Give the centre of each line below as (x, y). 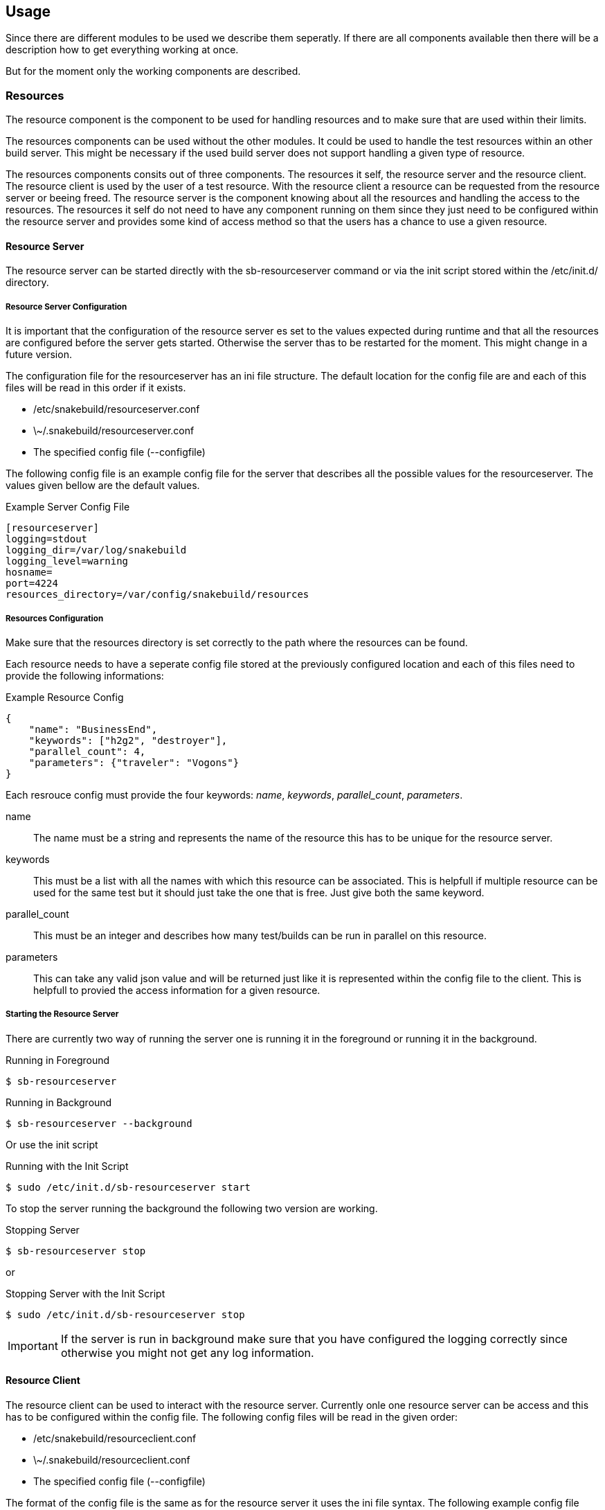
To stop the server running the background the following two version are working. (192, 1208)
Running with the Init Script (67, 1166)
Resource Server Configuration (66, 307)
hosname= (29, 572)
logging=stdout (47, 539)
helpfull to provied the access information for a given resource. (177, 990)
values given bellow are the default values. (103, 486)
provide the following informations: (85, 675)
